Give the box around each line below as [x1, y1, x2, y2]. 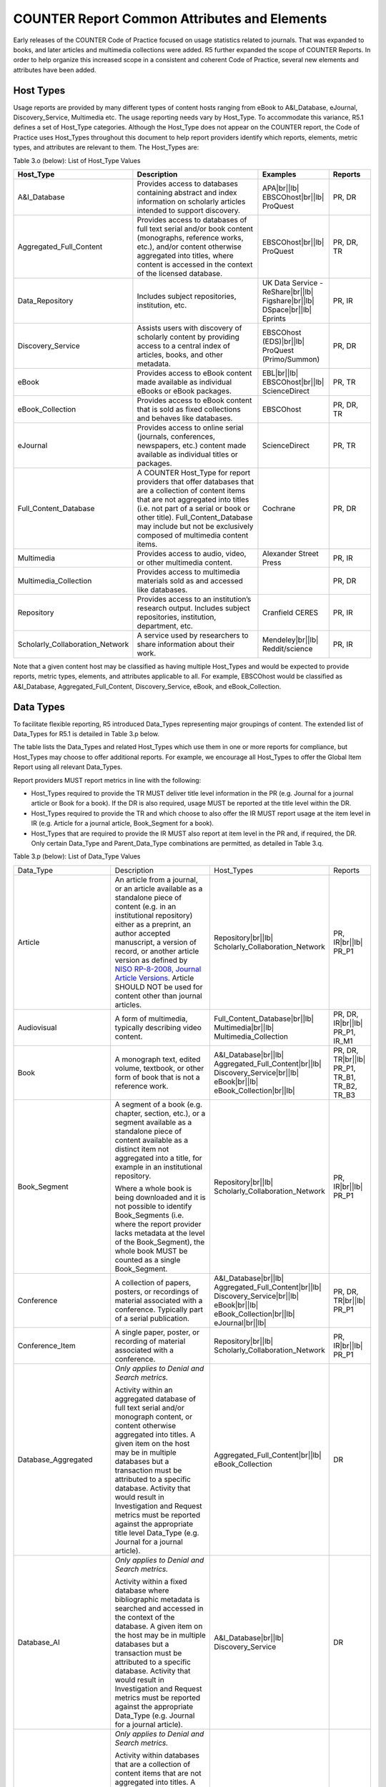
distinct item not [114, 1144, 169, 1154]
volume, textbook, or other [114, 1063, 204, 1073]
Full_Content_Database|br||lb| [214, 1014, 315, 1024]
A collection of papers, [114, 1277, 192, 1287]
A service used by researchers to [137, 630, 249, 640]
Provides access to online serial [137, 422, 244, 432]
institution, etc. [137, 300, 187, 310]
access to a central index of [137, 340, 230, 350]
